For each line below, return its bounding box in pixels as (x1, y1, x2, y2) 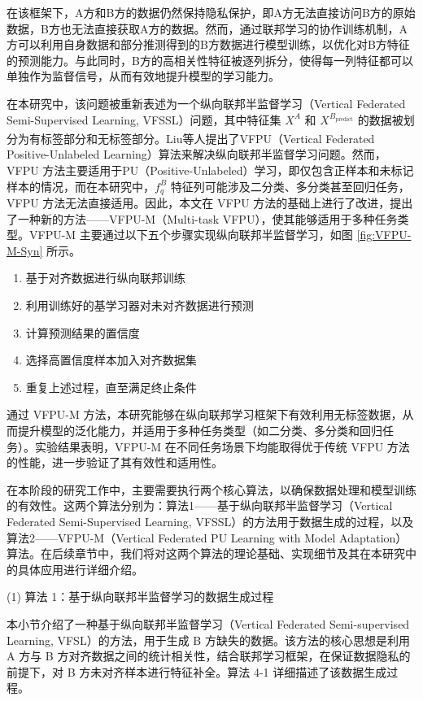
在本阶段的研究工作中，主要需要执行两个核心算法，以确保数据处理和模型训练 (7, 481, 416, 498)
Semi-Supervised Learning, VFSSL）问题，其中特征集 (7, 111, 281, 128)
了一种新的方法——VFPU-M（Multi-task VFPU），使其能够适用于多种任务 (7, 210, 398, 227)
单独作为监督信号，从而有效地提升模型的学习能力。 (7, 67, 280, 85)
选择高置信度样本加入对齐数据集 (25, 351, 197, 368)
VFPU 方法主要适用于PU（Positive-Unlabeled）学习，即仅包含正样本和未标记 (7, 162, 414, 178)
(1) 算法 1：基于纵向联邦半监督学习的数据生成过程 (7, 588, 274, 605)
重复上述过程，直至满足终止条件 (25, 378, 197, 395)
